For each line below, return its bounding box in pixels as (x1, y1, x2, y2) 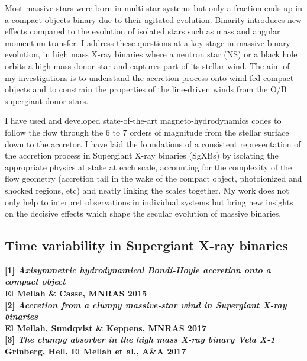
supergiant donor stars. (5, 94, 89, 107)
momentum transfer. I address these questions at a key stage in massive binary (5, 36, 291, 49)
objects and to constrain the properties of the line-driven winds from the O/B (5, 83, 287, 95)
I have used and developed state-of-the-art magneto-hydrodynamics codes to (5, 114, 282, 127)
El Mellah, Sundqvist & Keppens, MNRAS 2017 (5, 321, 207, 334)
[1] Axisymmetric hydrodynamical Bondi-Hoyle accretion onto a (5, 263, 271, 276)
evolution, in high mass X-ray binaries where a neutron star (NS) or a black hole (5, 48, 298, 60)
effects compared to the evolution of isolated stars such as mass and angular (5, 25, 280, 37)
